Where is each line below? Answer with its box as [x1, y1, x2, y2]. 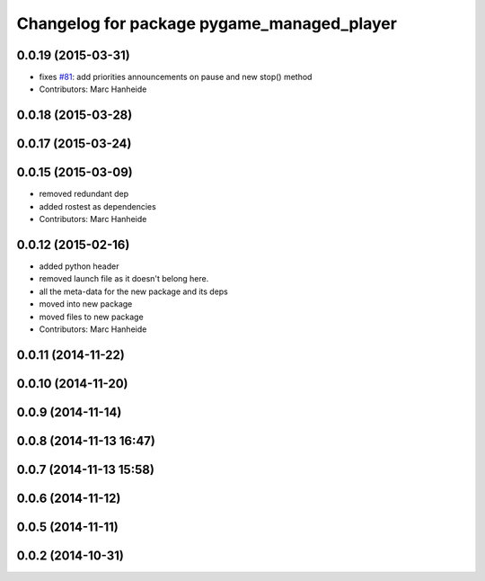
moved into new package [39, 299, 133, 309]
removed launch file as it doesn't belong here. [39, 273, 209, 284]
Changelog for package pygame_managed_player [16, 13, 397, 33]
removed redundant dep [39, 189, 129, 200]
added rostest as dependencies [39, 201, 156, 211]
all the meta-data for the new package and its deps [39, 286, 228, 297]
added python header [39, 261, 119, 272]
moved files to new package [39, 311, 144, 322]
